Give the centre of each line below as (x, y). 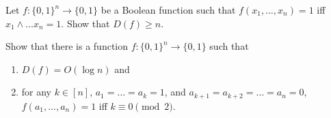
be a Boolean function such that (168, 10)
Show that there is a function (67, 46)
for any (37, 92)
